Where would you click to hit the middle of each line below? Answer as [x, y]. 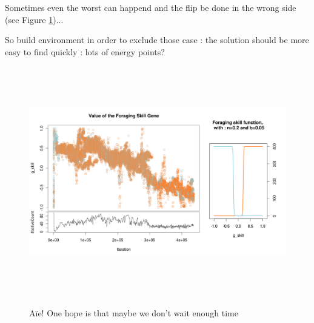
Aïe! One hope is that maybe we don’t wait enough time [134, 312]
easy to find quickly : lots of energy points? [85, 51]
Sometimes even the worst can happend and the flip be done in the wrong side [151, 7]
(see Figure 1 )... [34, 19]
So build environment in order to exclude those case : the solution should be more [157, 40]
